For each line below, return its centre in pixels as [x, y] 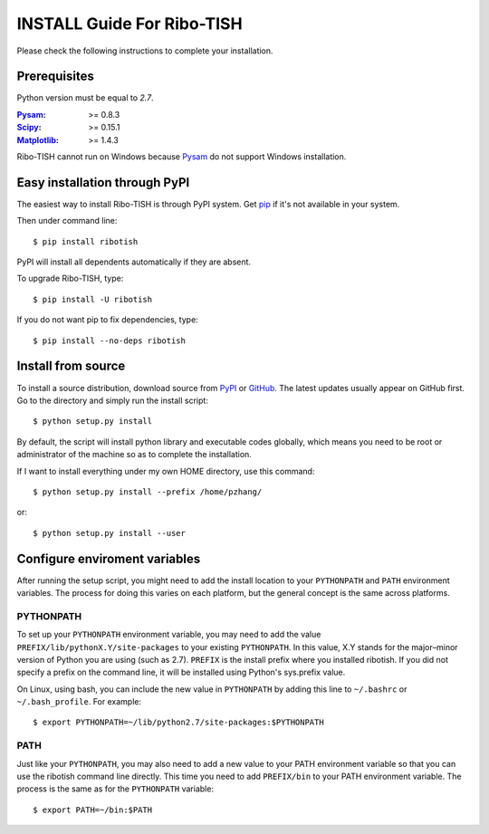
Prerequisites [55, 77]
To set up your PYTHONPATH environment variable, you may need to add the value [169, 635]
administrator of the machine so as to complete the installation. [134, 455]
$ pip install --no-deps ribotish [109, 340]
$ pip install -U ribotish [93, 299]
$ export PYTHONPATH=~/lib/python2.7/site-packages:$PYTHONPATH [179, 723]
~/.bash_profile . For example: [79, 702]
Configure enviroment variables [109, 558]
